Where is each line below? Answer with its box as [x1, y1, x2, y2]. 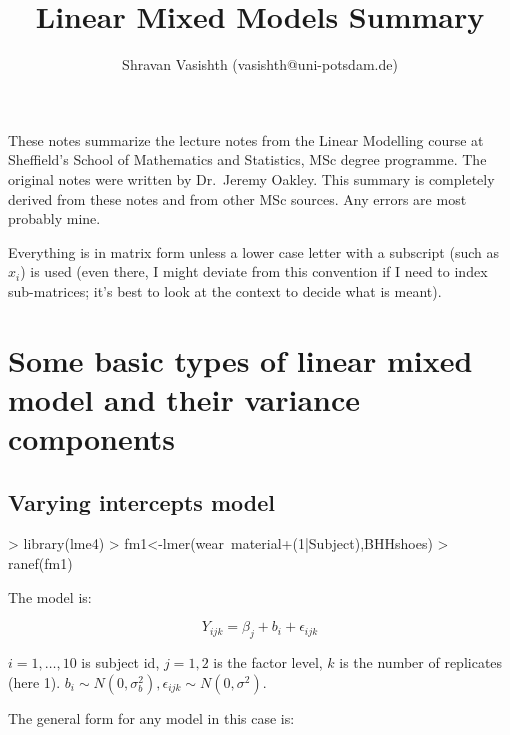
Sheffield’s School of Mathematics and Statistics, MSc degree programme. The [8, 149, 487, 170]
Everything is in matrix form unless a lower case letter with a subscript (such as [8, 241, 500, 262]
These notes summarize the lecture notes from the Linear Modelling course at [8, 129, 484, 150]
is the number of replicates [339, 652, 503, 672]
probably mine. [8, 208, 101, 229]
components [8, 418, 175, 459]
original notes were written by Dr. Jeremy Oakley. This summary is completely [8, 168, 495, 189]
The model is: [8, 586, 92, 607]
